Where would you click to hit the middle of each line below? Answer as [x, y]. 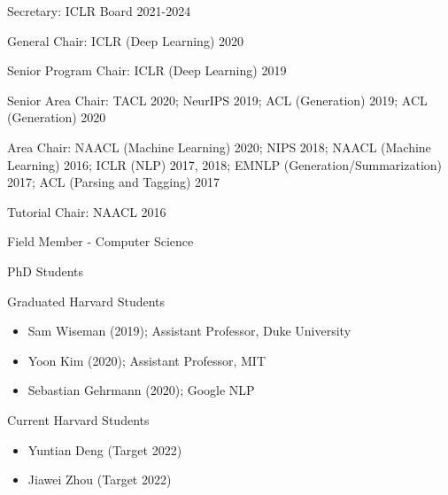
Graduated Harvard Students [86, 301]
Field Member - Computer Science [100, 241]
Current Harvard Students [78, 419]
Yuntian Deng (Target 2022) [105, 449]
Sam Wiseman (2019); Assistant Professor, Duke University [189, 331]
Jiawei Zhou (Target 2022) [100, 480]
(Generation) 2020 [57, 117]
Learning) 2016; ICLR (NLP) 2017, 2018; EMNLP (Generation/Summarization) [225, 164]
